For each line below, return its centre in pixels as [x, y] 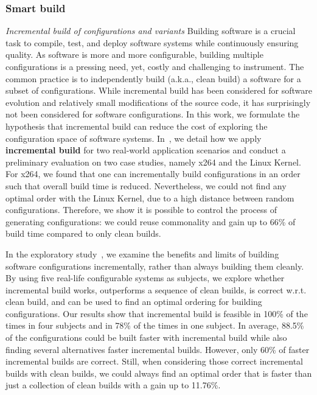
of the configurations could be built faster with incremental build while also [146, 337]
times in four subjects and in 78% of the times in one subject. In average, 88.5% [155, 325]
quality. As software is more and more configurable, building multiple [134, 54]
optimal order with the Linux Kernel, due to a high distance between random [150, 197]
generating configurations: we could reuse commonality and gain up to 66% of [151, 221]
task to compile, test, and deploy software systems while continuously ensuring [152, 42]
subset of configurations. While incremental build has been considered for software [159, 90]
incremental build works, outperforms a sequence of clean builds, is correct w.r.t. [156, 289]
